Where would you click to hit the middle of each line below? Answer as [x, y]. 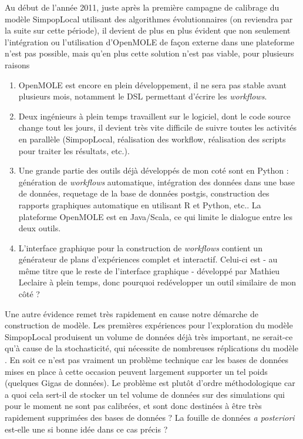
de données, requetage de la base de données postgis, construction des [144, 193]
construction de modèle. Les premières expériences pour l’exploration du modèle [149, 325]
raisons [17, 64]
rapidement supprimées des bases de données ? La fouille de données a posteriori [150, 417]
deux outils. [40, 228]
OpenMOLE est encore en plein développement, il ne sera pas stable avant [152, 84]
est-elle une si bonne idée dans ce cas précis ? [86, 429]
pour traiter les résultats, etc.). [74, 150]
